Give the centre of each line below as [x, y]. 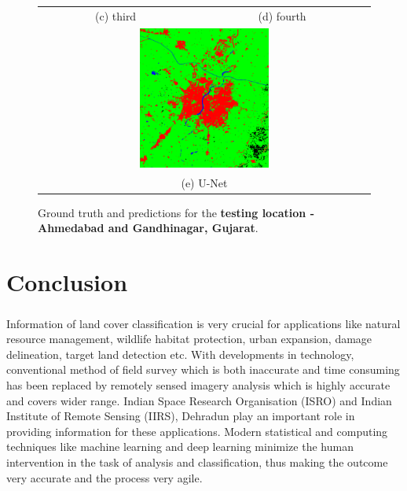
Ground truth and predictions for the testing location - [176, 212]
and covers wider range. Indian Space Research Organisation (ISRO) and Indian [199, 400]
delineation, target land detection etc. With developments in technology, [180, 354]
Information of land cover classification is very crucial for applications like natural [203, 323]
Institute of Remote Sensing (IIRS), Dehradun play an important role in [181, 416]
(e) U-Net [204, 182]
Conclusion [67, 282]
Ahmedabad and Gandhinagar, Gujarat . [148, 228]
